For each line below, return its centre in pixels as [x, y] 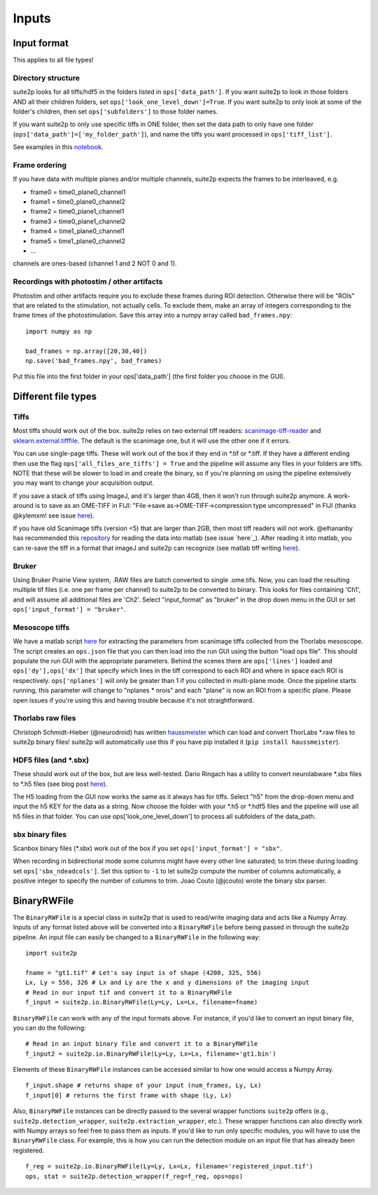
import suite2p [51, 953]
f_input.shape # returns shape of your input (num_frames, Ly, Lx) [143, 1085]
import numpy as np [59, 331]
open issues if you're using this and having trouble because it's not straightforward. [134, 700]
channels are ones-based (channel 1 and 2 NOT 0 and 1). [95, 263]
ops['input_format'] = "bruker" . [69, 609]
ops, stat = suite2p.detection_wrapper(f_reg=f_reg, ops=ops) [134, 1176]
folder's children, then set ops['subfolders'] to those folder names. [115, 111]
